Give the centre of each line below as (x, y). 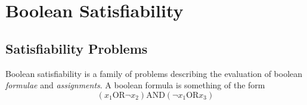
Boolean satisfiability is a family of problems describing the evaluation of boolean (154, 73)
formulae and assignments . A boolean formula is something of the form (135, 85)
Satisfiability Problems (77, 48)
